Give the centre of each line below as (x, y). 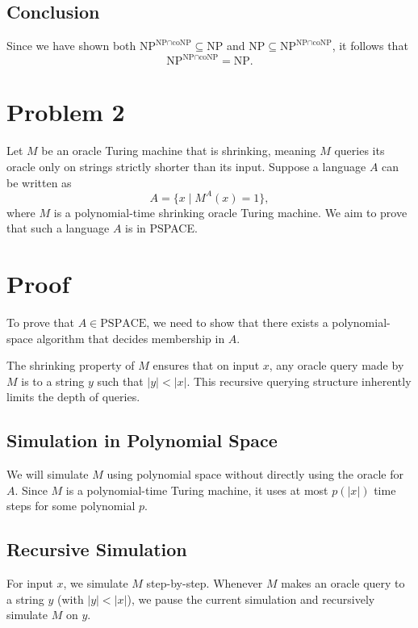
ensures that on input (206, 365)
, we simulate (96, 583)
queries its (359, 151)
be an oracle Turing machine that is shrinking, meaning (179, 151)
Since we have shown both (71, 46)
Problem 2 (66, 112)
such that (120, 381)
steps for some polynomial (71, 506)
